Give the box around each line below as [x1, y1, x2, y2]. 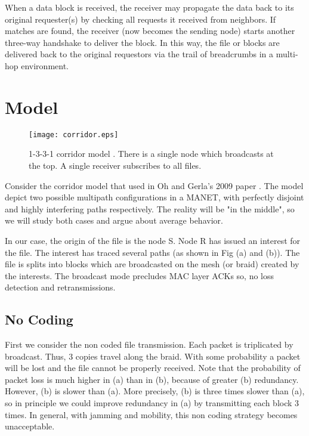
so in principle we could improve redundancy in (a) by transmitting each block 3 [5, 397, 299, 409]
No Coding [5, 310, 73, 329]
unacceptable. [5, 420, 55, 432]
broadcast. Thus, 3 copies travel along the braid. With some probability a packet [5, 350, 301, 362]
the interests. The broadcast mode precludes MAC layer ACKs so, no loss [5, 269, 274, 282]
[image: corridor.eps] [29, 130, 119, 139]
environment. [21, 59, 69, 72]
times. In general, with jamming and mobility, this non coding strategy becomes [5, 408, 298, 420]
